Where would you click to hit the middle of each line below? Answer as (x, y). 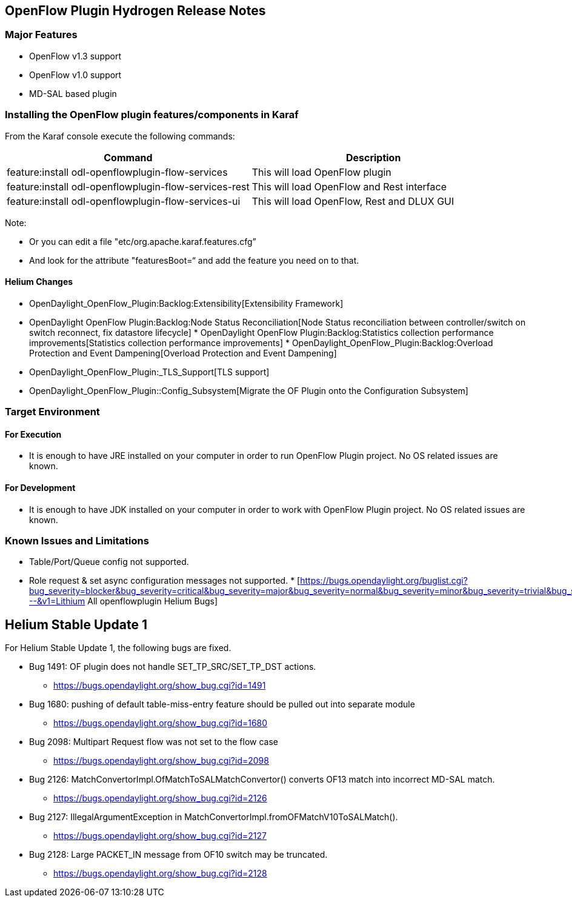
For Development (40, 487)
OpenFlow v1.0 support (75, 75)
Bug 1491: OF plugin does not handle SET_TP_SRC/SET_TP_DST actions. (173, 667)
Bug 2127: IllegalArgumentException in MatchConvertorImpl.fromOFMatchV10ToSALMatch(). (214, 817)
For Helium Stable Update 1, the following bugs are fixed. (118, 648)
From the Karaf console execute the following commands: (120, 136)
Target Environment (52, 412)
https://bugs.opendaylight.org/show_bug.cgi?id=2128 (160, 874)
